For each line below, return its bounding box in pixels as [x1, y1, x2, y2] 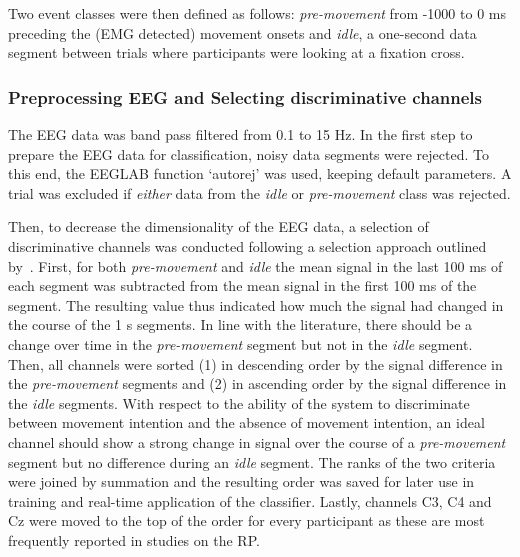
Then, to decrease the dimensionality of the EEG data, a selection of [8, 216, 429, 237]
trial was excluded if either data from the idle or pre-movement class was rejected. [8, 182, 511, 203]
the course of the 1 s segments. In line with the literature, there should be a [8, 314, 473, 335]
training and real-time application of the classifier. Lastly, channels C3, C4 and [8, 490, 492, 511]
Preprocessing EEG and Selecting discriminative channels [8, 84, 482, 109]
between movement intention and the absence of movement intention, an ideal [8, 412, 485, 433]
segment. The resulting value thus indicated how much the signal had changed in [8, 294, 504, 315]
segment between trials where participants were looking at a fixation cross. [8, 42, 465, 63]
